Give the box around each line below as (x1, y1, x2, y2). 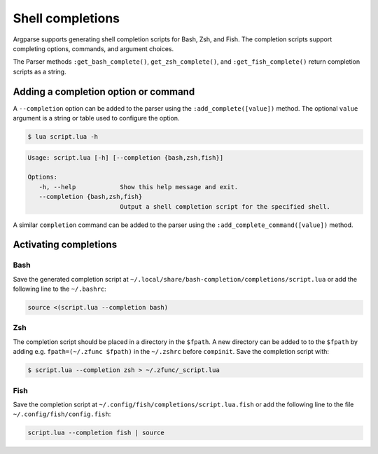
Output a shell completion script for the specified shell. (120, 202, 330, 210)
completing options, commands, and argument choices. (13, 44, 174, 53)
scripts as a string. (13, 67, 66, 76)
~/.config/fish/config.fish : (13, 410, 111, 418)
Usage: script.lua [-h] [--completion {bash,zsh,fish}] (27, 153, 224, 161)
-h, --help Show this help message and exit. (38, 183, 239, 191)
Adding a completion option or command (13, 85, 195, 97)
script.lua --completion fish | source (27, 429, 164, 437)
